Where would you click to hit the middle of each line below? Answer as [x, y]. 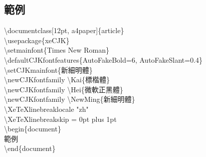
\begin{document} [33, 129]
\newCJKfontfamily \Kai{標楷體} [57, 80]
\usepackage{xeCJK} [37, 40]
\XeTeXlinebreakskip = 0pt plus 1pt [60, 119]
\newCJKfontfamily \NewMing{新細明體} [70, 99]
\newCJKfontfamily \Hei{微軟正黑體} [64, 89]
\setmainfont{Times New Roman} [57, 50]
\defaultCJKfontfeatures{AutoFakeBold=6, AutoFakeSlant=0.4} [104, 59]
